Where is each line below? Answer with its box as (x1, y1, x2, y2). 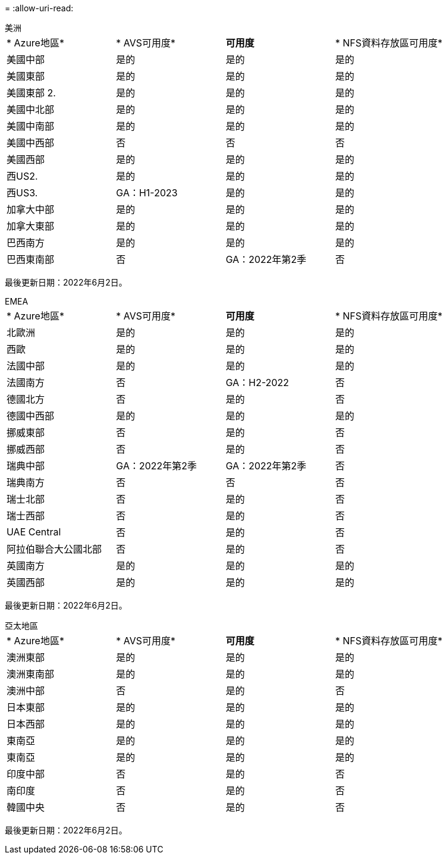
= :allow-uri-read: (5, 3, 74, 13)
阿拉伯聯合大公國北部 (7, 543, 102, 555)
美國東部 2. (7, 87, 56, 99)
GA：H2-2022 (225, 377, 289, 388)
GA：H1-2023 (116, 187, 178, 199)
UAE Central (7, 526, 61, 538)
